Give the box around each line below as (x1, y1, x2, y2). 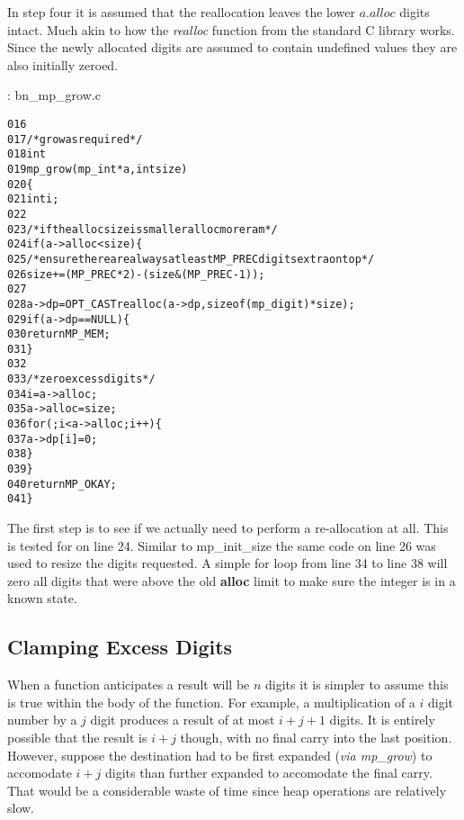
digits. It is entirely (329, 710, 435, 729)
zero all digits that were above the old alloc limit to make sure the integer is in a (7, 571, 456, 590)
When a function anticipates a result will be (7, 675, 250, 694)
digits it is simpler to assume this (265, 675, 449, 694)
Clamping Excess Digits (7, 633, 233, 661)
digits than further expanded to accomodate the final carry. (105, 763, 433, 782)
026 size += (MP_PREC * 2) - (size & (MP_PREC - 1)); (7, 267, 265, 281)
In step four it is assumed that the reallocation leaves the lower (7, 3, 356, 21)
